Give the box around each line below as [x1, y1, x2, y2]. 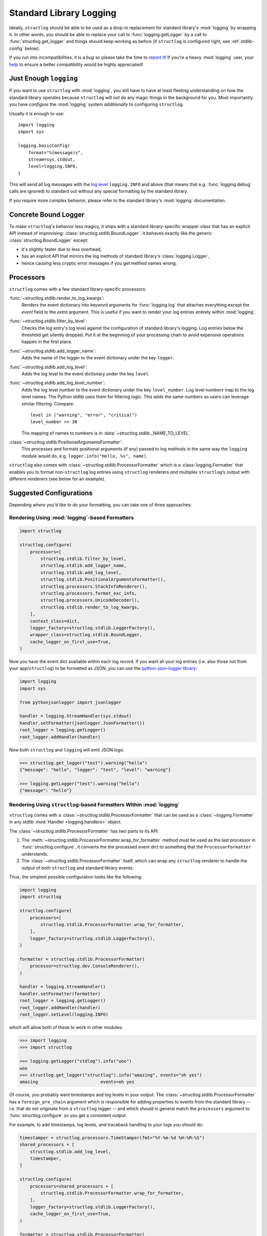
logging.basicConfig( [18, 143, 70, 148]
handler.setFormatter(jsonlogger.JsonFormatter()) [19, 720, 145, 726]
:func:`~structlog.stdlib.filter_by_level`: [9, 318, 88, 324]
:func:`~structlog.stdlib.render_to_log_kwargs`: [9, 295, 105, 301]
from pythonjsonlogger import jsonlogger [19, 700, 122, 705]
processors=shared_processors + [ [30, 1183, 114, 1189]
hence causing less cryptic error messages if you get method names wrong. [21, 260, 178, 266]
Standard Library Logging [9, 7, 117, 18]
